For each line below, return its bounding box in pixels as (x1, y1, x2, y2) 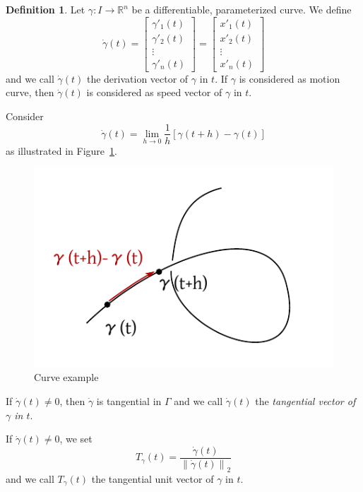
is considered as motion (239, 71, 340, 86)
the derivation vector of (86, 71, 189, 86)
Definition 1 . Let (6, 2, 85, 16)
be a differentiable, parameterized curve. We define (131, 2, 352, 16)
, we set (59, 431, 93, 446)
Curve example (34, 370, 99, 385)
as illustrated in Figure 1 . (6, 143, 117, 158)
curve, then (6, 85, 54, 100)
